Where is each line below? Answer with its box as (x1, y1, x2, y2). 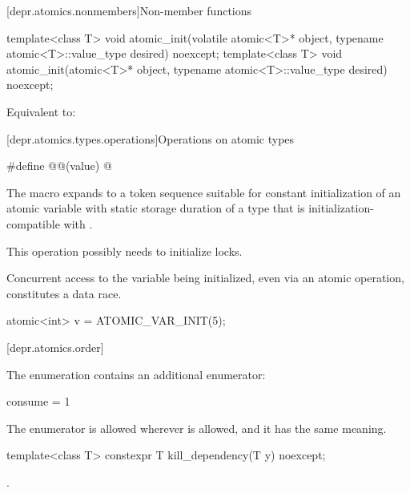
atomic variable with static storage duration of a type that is (6, 200, 305, 216)
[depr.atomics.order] (6, 338, 104, 355)
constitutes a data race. (6, 285, 122, 301)
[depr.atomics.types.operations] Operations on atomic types (6, 130, 295, 147)
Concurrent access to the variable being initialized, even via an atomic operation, (6, 269, 404, 286)
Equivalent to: (6, 103, 76, 119)
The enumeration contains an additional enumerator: (6, 366, 266, 382)
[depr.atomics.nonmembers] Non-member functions (6, 2, 252, 18)
